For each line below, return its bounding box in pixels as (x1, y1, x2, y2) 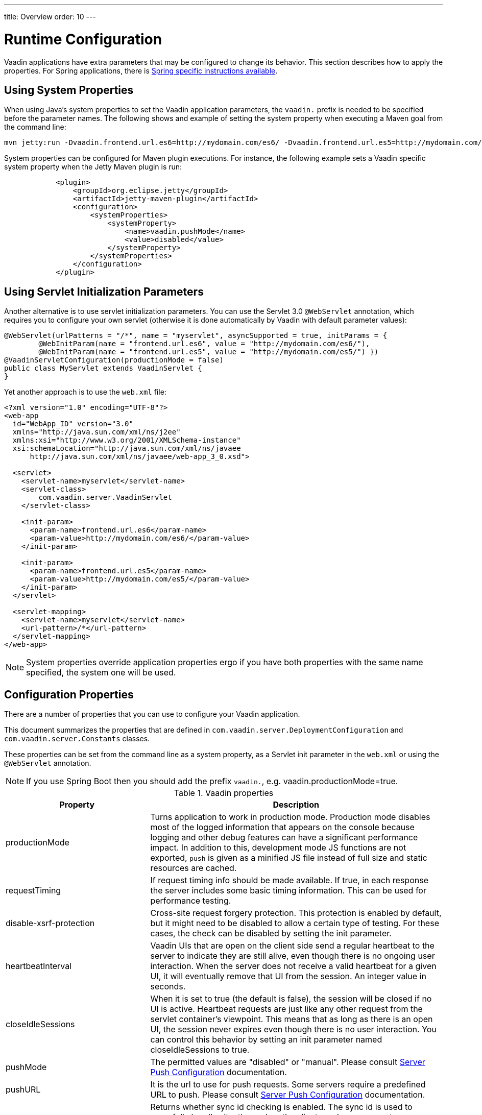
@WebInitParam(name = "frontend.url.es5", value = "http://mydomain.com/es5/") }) (38, 348, 379, 356)
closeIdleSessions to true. (150, 1045, 250, 1055)
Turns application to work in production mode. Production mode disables (150, 812, 430, 822)
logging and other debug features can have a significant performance (150, 832, 418, 843)
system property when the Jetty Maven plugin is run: (4, 162, 182, 172)
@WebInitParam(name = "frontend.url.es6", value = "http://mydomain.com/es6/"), (38, 340, 370, 348)
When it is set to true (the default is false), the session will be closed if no (150, 993, 432, 1004)
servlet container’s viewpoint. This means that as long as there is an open (150, 1014, 433, 1025)
